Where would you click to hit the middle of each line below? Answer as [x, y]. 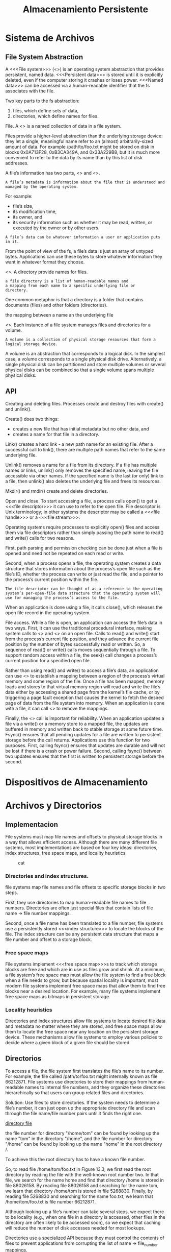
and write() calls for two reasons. [40, 538]
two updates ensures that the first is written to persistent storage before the [85, 756]
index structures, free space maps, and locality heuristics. [66, 853]
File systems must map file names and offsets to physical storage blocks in [84, 837]
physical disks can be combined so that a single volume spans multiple [80, 370]
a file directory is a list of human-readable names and [67, 281]
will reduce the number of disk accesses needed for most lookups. [75, 1228]
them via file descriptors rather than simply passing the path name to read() [84, 533]
